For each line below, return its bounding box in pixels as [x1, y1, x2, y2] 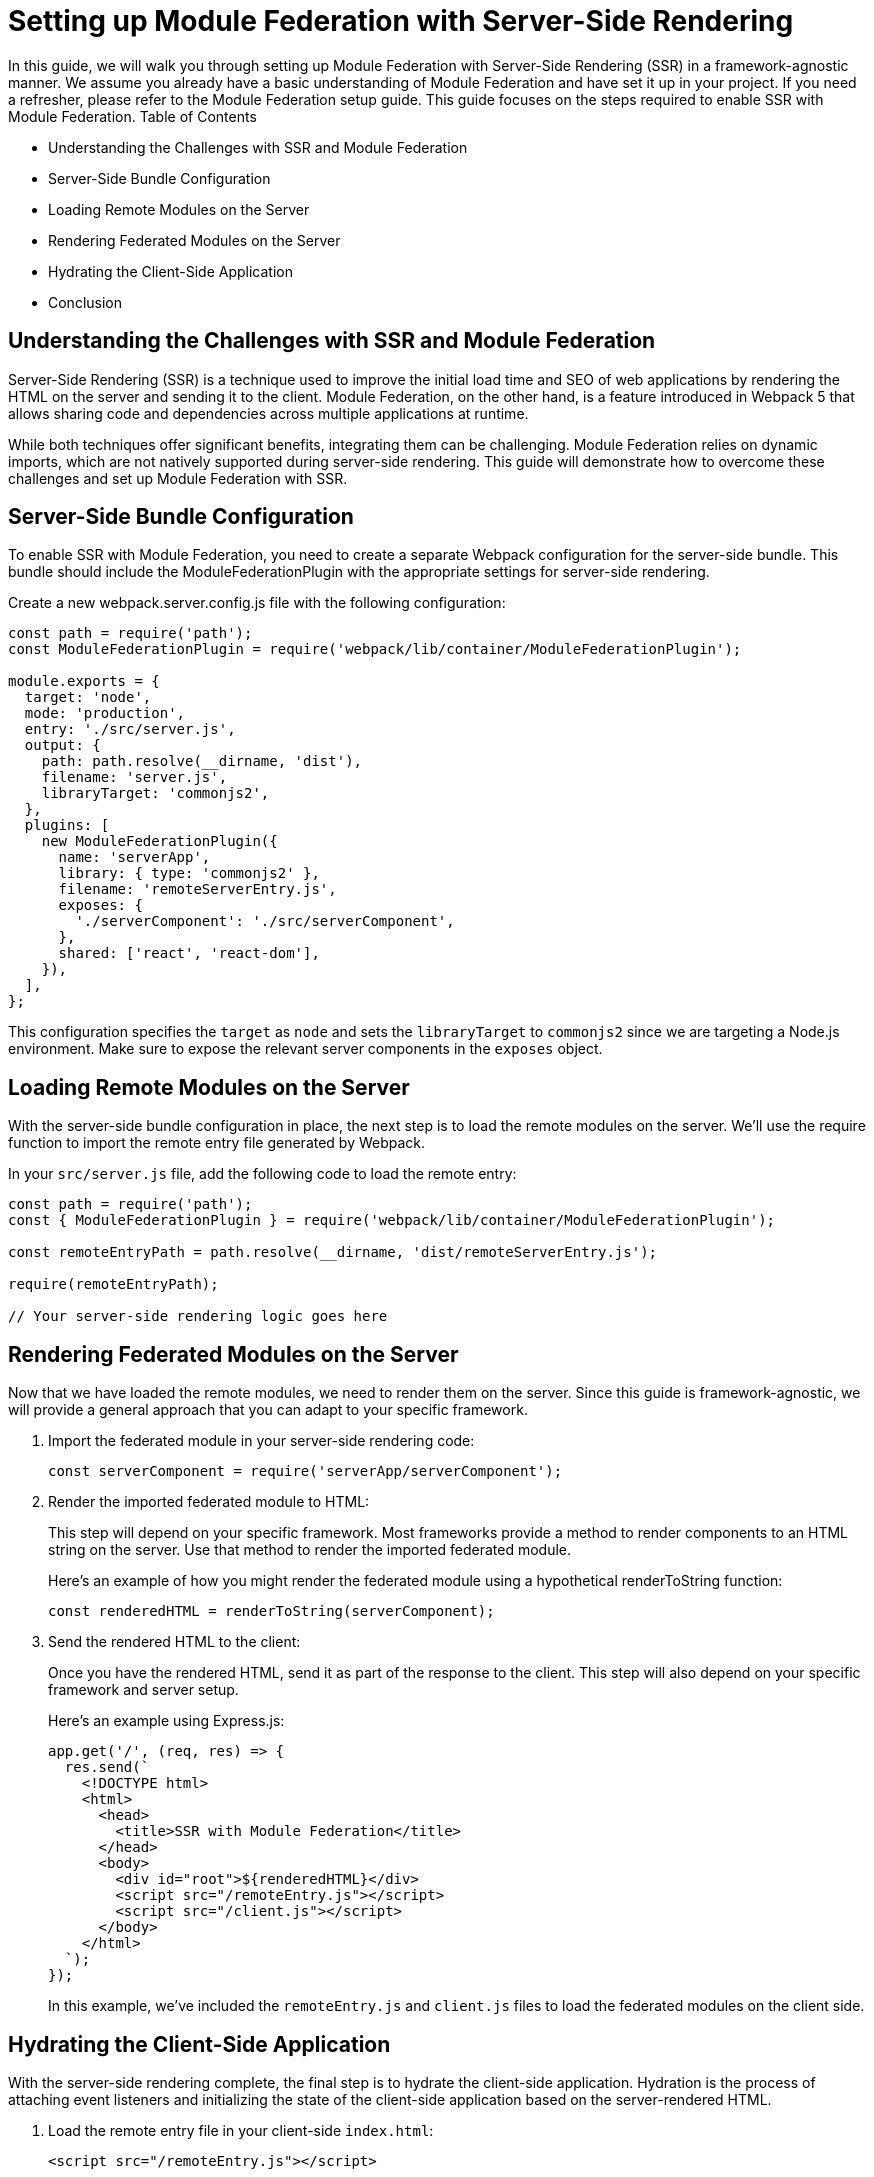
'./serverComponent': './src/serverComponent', [75, 913, 455, 930]
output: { [24, 737, 101, 754]
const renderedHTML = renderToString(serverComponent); [48, 1603, 495, 1620]
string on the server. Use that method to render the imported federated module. [48, 1541, 572, 1559]
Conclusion [48, 293, 123, 311]
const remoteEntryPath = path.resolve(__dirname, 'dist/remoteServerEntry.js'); [8, 1244, 658, 1261]
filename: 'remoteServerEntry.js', [58, 881, 337, 898]
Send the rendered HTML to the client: [48, 1633, 301, 1651]
